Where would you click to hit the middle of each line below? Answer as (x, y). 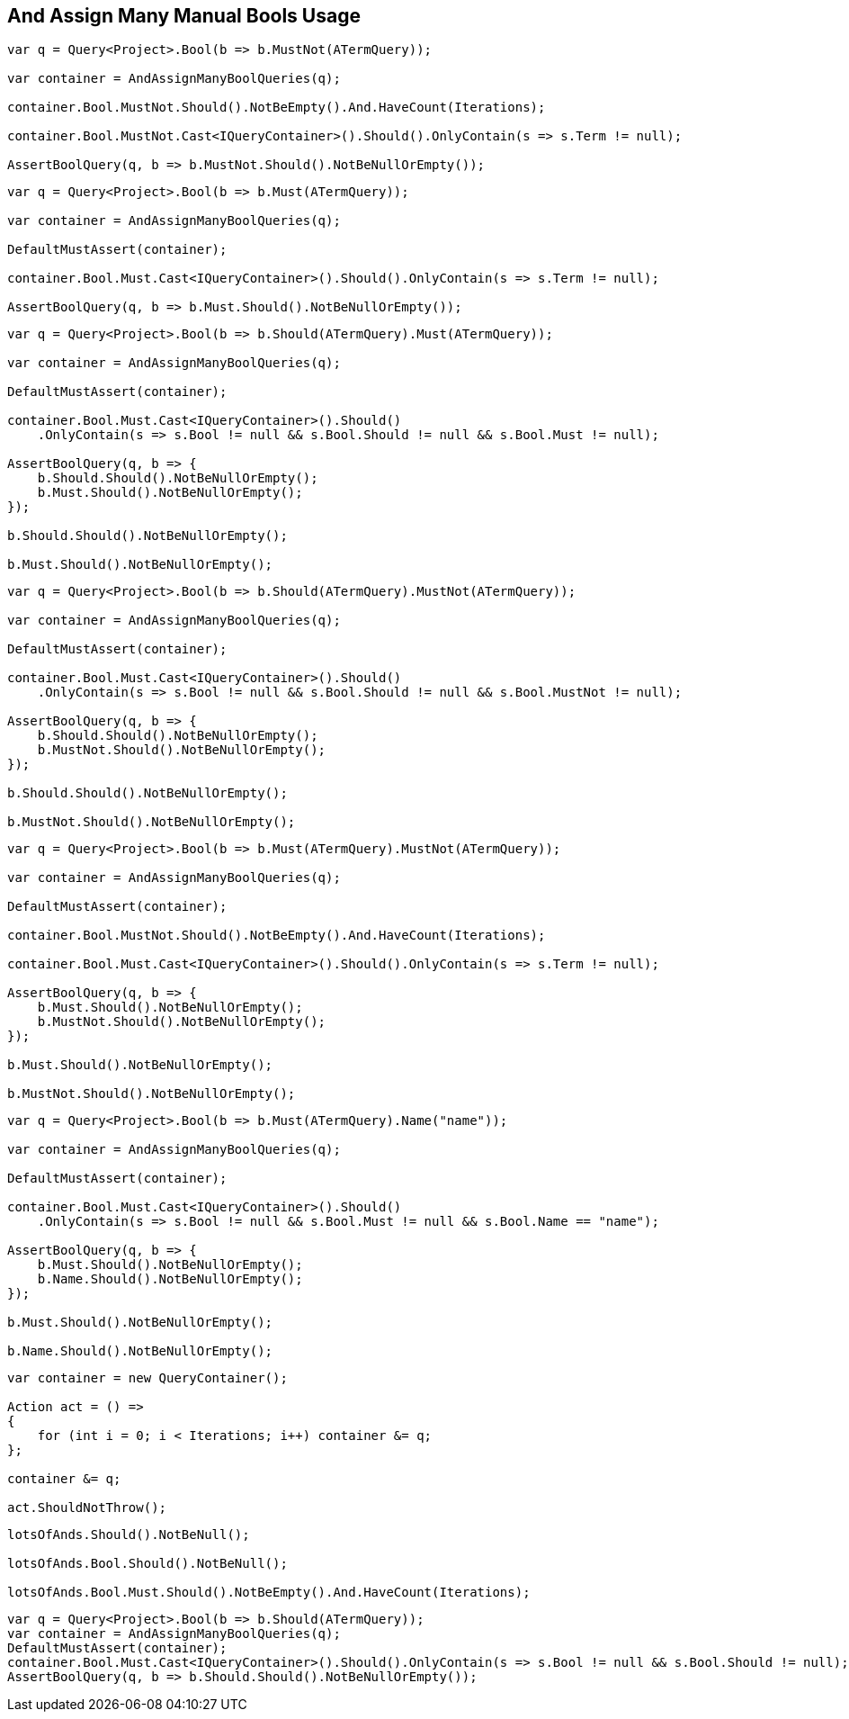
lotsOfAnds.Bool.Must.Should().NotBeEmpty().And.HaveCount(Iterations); (269, 1593)
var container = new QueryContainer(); (147, 1378)
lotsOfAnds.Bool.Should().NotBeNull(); (147, 1564)
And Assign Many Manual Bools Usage (184, 16)
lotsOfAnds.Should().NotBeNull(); (129, 1535)
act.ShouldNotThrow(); (87, 1508)
